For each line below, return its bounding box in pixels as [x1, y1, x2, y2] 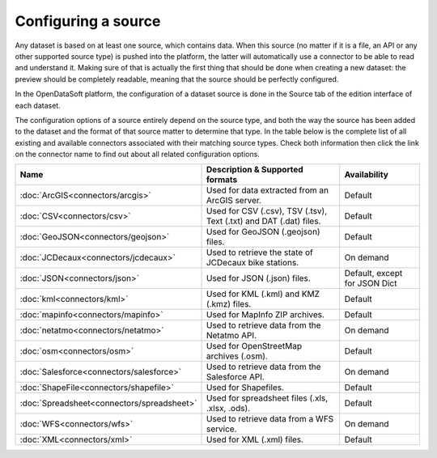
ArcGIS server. [206, 195, 262, 206]
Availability [344, 169, 388, 180]
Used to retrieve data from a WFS [206, 413, 334, 425]
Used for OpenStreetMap [206, 341, 303, 352]
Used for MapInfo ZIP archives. [206, 309, 325, 320]
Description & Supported [206, 164, 303, 176]
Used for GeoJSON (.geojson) [206, 227, 320, 238]
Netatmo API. [206, 330, 257, 341]
